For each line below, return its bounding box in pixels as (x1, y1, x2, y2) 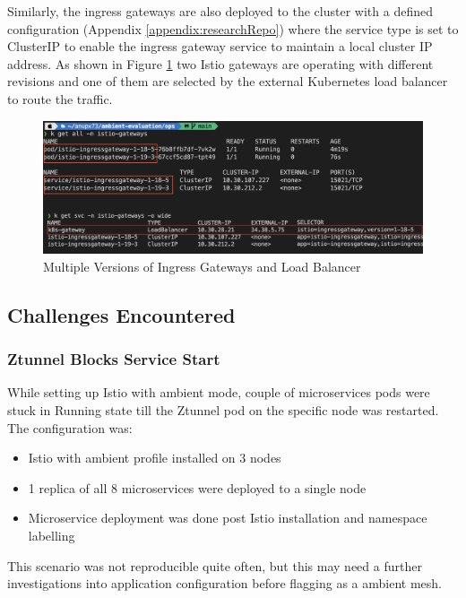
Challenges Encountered (7, 300, 236, 328)
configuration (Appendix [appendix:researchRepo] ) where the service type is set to (7, 19, 459, 38)
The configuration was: (7, 418, 133, 437)
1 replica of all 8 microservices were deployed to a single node (28, 478, 367, 497)
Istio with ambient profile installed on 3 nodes (28, 448, 281, 467)
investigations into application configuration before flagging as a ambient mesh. (7, 574, 442, 593)
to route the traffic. (7, 89, 113, 108)
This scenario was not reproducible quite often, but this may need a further (7, 556, 422, 575)
